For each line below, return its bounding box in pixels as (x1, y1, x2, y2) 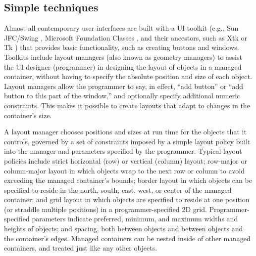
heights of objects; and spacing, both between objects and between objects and (4, 223, 243, 234)
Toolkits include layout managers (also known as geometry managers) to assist (4, 51, 242, 62)
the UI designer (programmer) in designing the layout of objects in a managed (4, 61, 242, 72)
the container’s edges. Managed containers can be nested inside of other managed (4, 233, 251, 243)
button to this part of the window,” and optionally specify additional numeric (4, 90, 240, 101)
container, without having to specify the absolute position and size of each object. (4, 71, 252, 82)
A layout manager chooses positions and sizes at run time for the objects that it (4, 127, 247, 137)
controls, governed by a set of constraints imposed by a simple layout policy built (4, 136, 251, 146)
